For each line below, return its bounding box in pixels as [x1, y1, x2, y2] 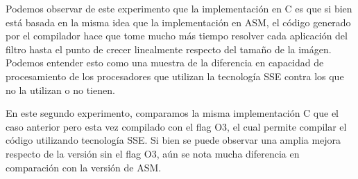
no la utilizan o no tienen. [6, 82, 115, 97]
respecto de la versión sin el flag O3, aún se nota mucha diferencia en [6, 146, 300, 160]
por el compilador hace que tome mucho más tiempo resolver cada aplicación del [6, 28, 348, 43]
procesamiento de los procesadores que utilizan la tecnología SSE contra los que [6, 68, 344, 83]
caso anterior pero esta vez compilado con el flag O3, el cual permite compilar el [6, 119, 347, 133]
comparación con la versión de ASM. [6, 160, 162, 174]
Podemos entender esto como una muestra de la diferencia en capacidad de [6, 55, 324, 70]
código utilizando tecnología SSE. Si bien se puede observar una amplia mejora [6, 133, 341, 147]
